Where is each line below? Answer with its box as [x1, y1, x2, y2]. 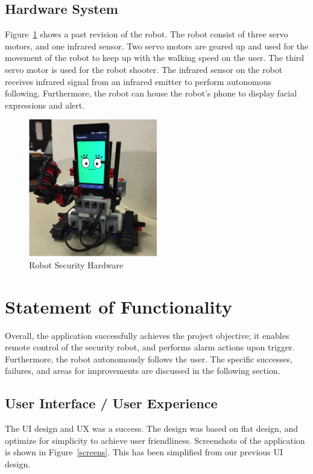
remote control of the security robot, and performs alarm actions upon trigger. [5, 341, 295, 353]
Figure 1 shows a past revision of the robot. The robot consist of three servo [5, 28, 288, 40]
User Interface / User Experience [5, 394, 218, 412]
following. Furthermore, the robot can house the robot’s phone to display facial [5, 87, 297, 100]
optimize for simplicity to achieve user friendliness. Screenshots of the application [5, 434, 305, 446]
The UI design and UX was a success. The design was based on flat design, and [5, 422, 298, 435]
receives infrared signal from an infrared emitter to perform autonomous [5, 75, 271, 87]
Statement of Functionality [5, 294, 233, 318]
